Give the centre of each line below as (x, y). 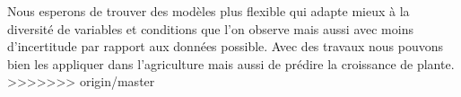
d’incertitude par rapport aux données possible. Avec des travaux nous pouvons (226, 46)
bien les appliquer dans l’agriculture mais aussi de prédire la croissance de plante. (231, 63)
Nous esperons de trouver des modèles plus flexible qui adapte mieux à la (209, 11)
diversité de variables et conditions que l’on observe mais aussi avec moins (210, 28)
